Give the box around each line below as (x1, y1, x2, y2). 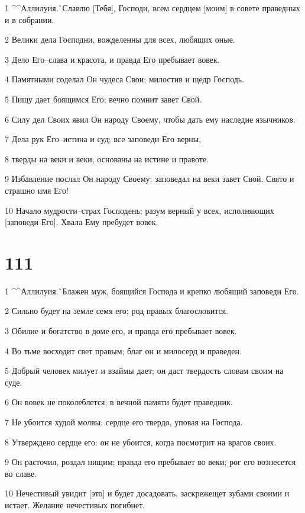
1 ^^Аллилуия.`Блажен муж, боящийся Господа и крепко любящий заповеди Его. (5, 284, 299, 297)
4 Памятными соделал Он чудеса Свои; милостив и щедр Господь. (5, 73, 245, 85)
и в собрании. (5, 13, 54, 25)
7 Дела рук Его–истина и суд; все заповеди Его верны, (5, 133, 202, 145)
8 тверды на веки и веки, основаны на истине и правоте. (5, 152, 209, 165)
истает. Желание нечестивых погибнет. (5, 498, 145, 511)
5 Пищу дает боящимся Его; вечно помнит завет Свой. (5, 92, 202, 105)
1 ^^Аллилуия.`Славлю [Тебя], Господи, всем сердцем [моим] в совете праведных (5, 2, 300, 14)
